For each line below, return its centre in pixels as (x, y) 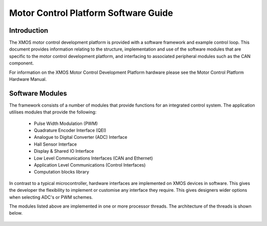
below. (16, 213)
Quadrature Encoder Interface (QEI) (70, 130)
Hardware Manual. (28, 79)
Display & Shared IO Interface (64, 151)
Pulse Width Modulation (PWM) (66, 123)
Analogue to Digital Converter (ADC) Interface (81, 137)
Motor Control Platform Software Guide (91, 13)
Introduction (29, 30)
